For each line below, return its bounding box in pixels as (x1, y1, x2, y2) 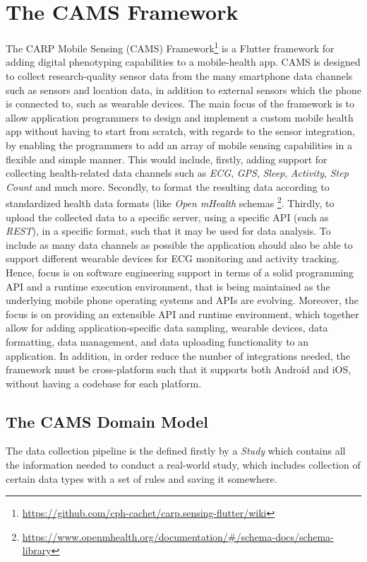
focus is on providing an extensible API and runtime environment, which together (6, 306, 359, 321)
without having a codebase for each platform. (6, 375, 202, 390)
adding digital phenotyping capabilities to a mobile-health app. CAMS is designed (6, 54, 361, 69)
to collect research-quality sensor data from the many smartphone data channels (6, 68, 353, 83)
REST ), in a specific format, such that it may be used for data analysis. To (6, 223, 331, 238)
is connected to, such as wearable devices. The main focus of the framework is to (6, 96, 355, 111)
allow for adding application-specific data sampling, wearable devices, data (6, 320, 328, 335)
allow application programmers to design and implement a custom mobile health (6, 110, 354, 124)
